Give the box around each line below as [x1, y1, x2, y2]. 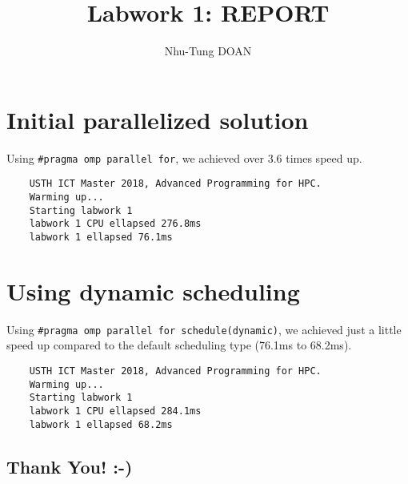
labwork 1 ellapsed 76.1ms [29, 231, 173, 243]
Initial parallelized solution [6, 103, 309, 135]
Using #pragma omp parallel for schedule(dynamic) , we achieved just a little [6, 321, 402, 337]
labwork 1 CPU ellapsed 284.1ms [29, 405, 202, 417]
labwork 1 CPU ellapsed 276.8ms [29, 218, 202, 230]
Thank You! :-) [6, 454, 133, 478]
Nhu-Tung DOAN [164, 42, 252, 59]
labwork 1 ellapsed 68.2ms [29, 418, 173, 430]
